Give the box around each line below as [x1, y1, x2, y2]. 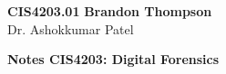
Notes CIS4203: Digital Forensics [7, 50, 220, 69]
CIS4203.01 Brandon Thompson [7, 2, 212, 20]
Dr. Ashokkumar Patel [7, 19, 134, 38]
